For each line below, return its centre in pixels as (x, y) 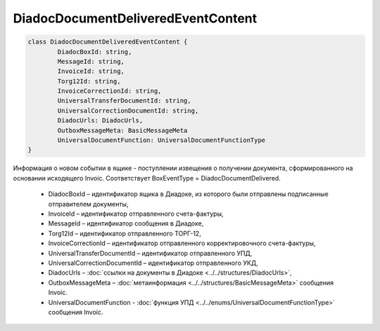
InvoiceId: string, (91, 71)
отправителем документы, (88, 204)
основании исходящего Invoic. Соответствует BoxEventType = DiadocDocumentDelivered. (147, 178)
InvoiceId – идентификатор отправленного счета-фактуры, (136, 214)
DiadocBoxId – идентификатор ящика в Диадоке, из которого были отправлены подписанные (188, 194)
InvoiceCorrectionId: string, (109, 91)
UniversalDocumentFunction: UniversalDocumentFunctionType (161, 140)
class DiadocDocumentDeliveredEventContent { (108, 42)
